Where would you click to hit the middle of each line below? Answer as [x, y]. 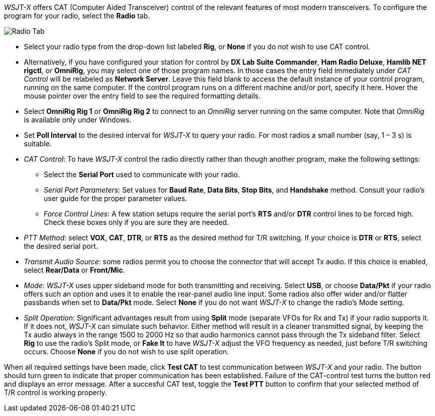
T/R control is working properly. [55, 392]
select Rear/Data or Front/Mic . [75, 270]
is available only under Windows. [78, 120]
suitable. [38, 144]
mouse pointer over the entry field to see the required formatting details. [142, 96]
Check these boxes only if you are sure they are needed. [136, 222]
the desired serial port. [61, 246]
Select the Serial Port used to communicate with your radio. [142, 174]
